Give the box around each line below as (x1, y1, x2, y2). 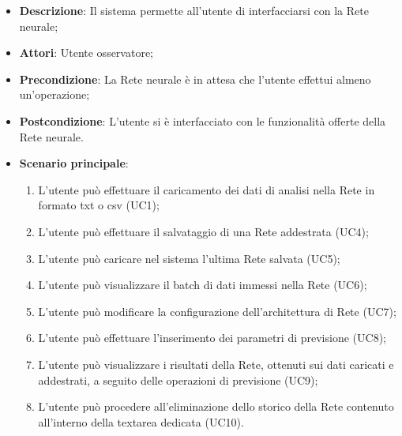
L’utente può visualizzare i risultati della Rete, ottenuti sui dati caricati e (38, 355, 394, 372)
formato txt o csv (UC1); (38, 197, 160, 213)
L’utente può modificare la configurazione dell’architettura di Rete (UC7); (38, 303, 396, 319)
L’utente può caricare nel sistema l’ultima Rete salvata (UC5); (38, 250, 340, 266)
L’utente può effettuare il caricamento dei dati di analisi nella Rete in (38, 181, 375, 197)
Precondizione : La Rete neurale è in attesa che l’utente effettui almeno (19, 70, 371, 87)
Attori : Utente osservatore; (19, 44, 154, 61)
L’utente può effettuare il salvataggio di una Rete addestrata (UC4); (38, 223, 369, 239)
